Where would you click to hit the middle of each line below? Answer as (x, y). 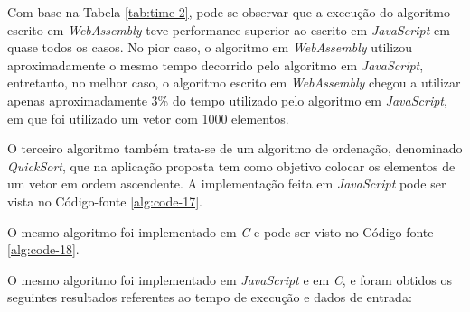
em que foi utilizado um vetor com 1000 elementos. (148, 118)
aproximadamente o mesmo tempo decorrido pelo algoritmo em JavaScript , (216, 64)
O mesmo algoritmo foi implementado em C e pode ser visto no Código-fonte (221, 231)
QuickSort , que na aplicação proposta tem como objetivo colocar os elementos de (231, 165)
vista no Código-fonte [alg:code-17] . (105, 201)
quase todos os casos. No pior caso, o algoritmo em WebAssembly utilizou (210, 47)
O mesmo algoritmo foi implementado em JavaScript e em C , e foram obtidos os (230, 279)
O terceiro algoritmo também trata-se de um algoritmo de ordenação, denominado (235, 148)
